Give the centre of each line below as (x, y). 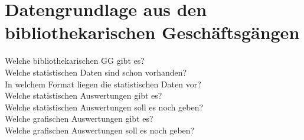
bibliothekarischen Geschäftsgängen (152, 32)
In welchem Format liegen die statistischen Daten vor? (103, 84)
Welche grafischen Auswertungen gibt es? (79, 118)
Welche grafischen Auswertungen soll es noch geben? (100, 130)
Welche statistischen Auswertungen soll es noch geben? (104, 107)
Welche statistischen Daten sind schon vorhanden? (96, 72)
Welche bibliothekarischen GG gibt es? (75, 61)
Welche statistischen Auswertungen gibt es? (84, 95)
